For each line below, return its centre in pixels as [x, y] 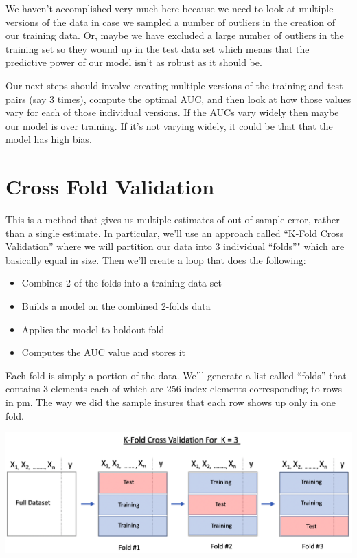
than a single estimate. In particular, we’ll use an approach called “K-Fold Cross [175, 233]
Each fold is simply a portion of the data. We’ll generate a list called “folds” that [176, 375]
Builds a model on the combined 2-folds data [116, 306]
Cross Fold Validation [110, 187]
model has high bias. [49, 139]
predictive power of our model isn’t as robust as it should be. [134, 62]
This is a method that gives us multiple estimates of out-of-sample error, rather [173, 220]
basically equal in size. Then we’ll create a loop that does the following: [156, 259]
